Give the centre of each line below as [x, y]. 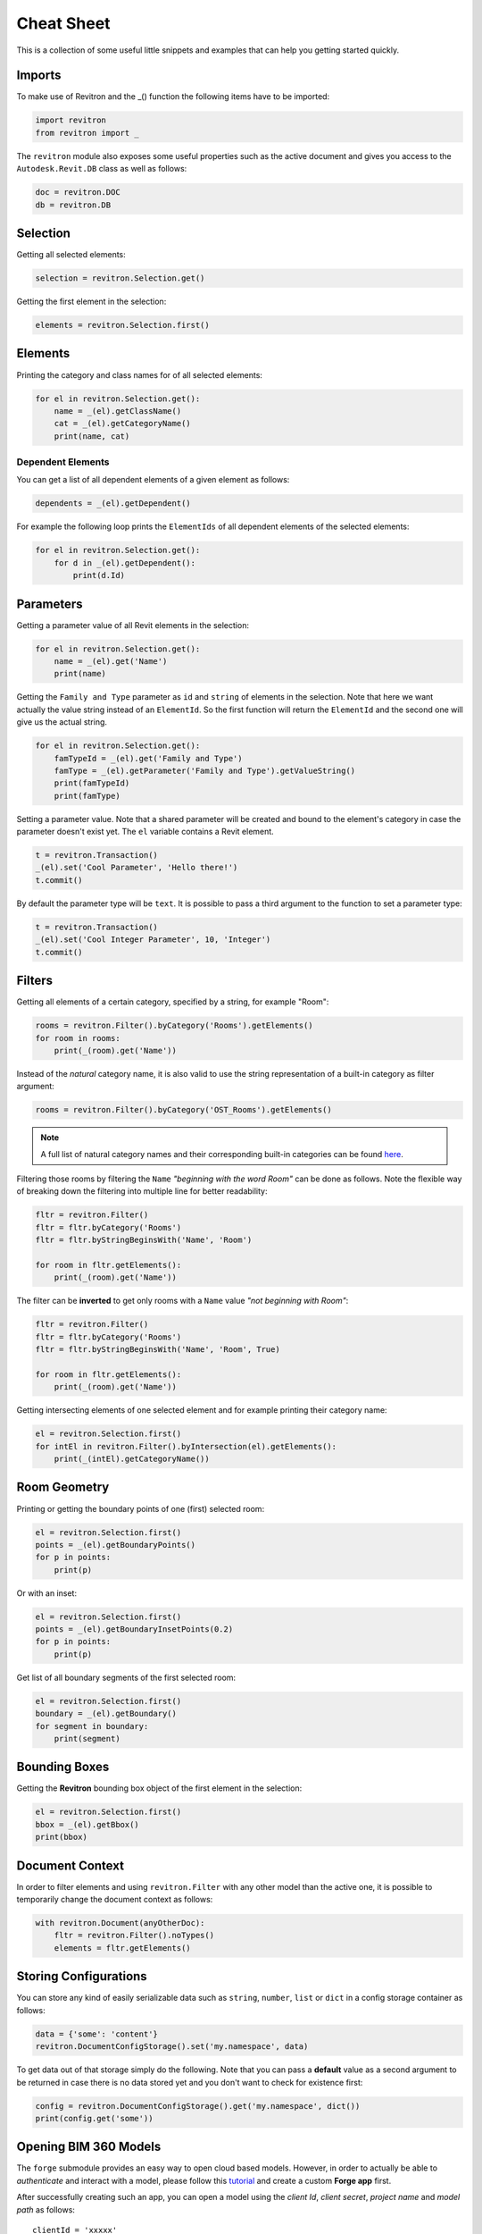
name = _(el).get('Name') [111, 662]
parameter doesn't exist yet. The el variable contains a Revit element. [145, 832]
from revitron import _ [87, 133]
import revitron [71, 120]
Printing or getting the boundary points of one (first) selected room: [141, 1508]
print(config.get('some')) [94, 2118]
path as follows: [46, 2209]
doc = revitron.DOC [78, 193]
